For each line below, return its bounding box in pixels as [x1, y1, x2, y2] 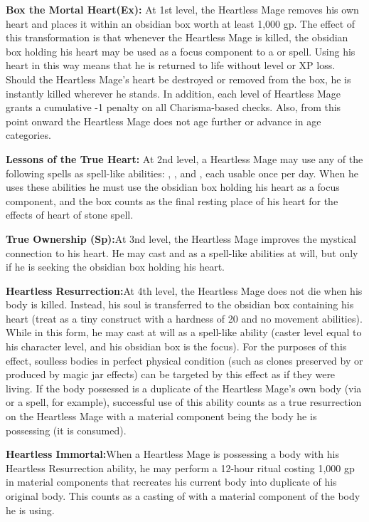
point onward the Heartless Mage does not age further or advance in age [6, 113, 321, 128]
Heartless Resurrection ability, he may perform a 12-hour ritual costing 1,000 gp [6, 460, 355, 475]
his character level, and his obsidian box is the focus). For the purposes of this [6, 339, 347, 354]
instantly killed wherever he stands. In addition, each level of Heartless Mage [6, 85, 341, 100]
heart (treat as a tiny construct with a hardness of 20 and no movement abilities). [6, 310, 363, 325]
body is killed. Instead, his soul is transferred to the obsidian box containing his [6, 297, 354, 312]
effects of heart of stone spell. [6, 207, 134, 222]
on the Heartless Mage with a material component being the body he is [6, 409, 317, 424]
